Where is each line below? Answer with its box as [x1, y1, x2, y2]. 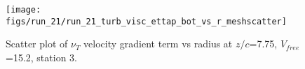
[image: [6, 5, 41, 15]
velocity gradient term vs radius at [83, 36, 233, 51]
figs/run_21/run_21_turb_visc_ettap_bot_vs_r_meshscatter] [6, 16, 287, 26]
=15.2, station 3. [6, 49, 77, 64]
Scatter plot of [6, 36, 68, 51]
